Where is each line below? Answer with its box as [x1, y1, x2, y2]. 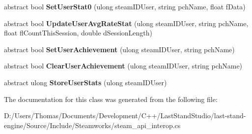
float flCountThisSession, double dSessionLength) [4, 28, 153, 38]
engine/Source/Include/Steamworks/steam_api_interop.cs [4, 120, 181, 130]
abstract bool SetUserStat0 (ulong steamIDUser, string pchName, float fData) [4, 1, 246, 11]
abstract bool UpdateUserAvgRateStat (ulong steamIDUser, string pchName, [4, 18, 249, 28]
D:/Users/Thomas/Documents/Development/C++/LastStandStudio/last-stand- [4, 110, 246, 121]
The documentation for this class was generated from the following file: [4, 94, 218, 104]
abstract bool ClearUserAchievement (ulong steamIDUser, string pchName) [4, 61, 243, 71]
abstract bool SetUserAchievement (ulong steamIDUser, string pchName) [4, 44, 235, 54]
